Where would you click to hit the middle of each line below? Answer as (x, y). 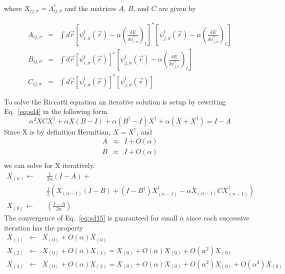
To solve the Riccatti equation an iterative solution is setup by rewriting (115, 101)
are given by (177, 8)
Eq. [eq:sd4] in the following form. (56, 111)
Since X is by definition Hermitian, (57, 131)
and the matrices (90, 8)
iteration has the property (44, 227)
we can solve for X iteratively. (49, 165)
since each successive (218, 218)
